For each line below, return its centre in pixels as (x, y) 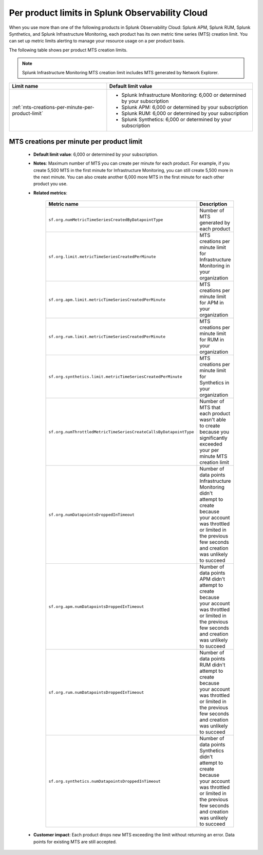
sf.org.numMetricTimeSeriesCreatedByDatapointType (106, 220)
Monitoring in (215, 266)
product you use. (50, 184)
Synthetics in (214, 383)
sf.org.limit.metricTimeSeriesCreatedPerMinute (102, 256)
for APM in (212, 303)
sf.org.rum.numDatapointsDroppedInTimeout (96, 692)
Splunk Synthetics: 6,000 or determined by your (176, 119)
